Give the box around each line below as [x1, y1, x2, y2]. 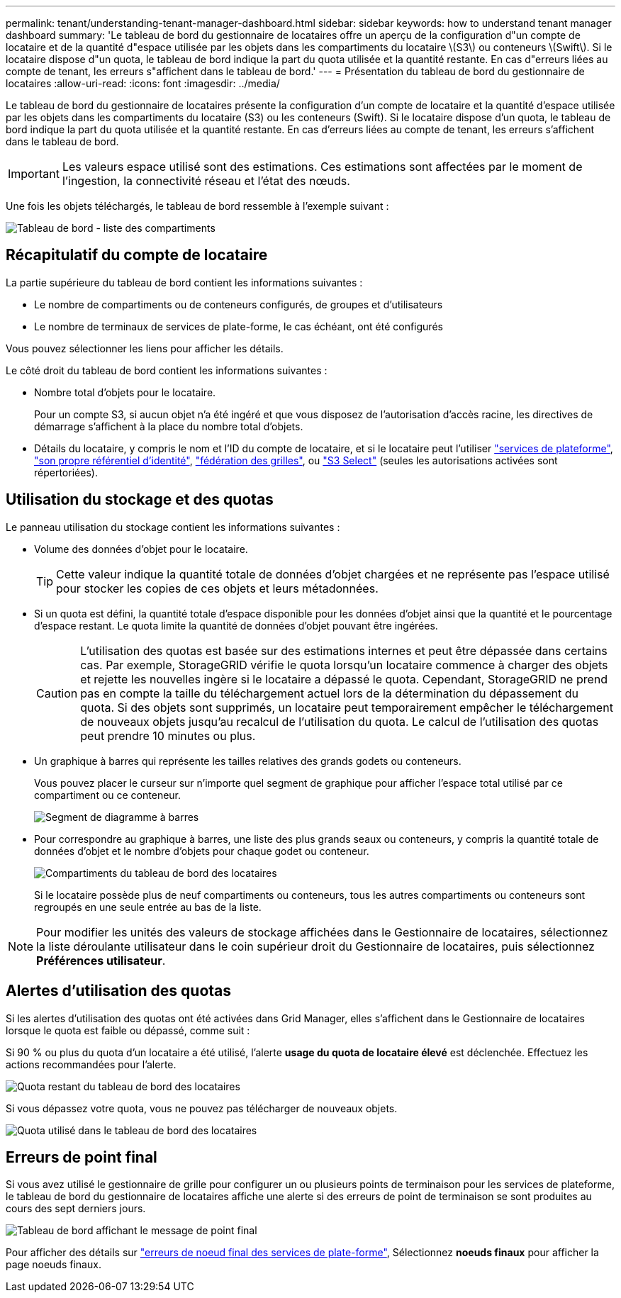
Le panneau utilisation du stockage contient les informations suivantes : [6, 520, 340, 533]
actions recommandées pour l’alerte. [6, 1058, 177, 1070]
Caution [36, 686, 78, 700]
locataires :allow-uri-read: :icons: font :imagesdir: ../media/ [6, 77, 280, 89]
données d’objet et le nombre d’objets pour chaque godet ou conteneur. [34, 844, 369, 857]
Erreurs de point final [6, 1148, 157, 1166]
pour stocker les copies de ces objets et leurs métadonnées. [56, 581, 379, 595]
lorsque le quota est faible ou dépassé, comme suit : [6, 1024, 250, 1036]
